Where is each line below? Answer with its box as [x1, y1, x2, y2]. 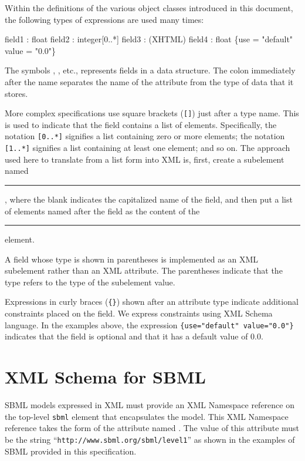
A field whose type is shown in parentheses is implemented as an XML [5, 253, 258, 265]
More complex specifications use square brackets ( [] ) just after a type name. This [5, 107, 299, 119]
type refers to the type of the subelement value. [5, 275, 175, 288]
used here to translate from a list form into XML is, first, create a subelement [5, 153, 284, 165]
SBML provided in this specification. [5, 445, 137, 457]
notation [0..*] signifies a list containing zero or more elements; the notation [5, 130, 285, 142]
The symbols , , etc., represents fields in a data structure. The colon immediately [5, 64, 296, 76]
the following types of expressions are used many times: [5, 13, 204, 25]
